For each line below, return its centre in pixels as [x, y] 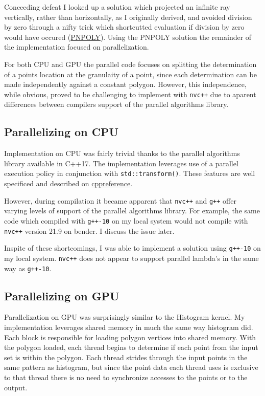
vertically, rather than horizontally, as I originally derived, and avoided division [128, 17]
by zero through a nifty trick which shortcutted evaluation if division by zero [124, 27]
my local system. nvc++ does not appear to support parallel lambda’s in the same [131, 258]
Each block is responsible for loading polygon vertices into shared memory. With [130, 337]
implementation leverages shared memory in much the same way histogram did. [129, 327]
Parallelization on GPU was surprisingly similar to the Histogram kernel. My [125, 317]
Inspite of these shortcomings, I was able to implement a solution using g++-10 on [132, 248]
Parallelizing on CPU [62, 132]
